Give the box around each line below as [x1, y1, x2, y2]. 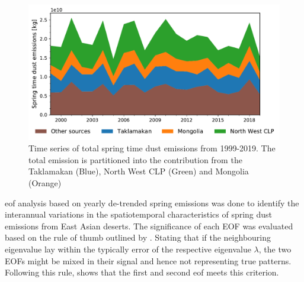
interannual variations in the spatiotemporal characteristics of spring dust [5, 208, 273, 221]
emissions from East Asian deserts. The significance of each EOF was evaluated [5, 219, 293, 232]
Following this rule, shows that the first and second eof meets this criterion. [5, 266, 279, 278]
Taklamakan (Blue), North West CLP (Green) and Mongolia [28, 165, 249, 177]
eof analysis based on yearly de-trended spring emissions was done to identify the [5, 196, 299, 209]
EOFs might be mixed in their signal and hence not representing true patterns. [5, 254, 292, 267]
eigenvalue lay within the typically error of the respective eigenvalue [5, 242, 251, 255]
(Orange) [28, 176, 62, 189]
